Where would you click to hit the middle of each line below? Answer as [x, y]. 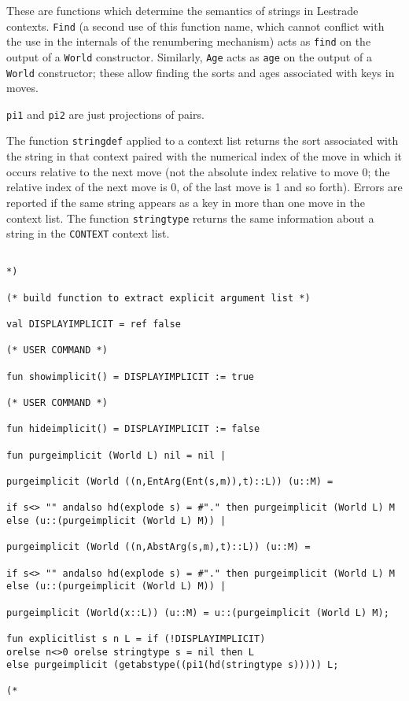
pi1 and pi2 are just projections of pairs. [105, 114]
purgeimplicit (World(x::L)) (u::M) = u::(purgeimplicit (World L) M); [198, 612]
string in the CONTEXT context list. [88, 233]
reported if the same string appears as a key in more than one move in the [186, 202]
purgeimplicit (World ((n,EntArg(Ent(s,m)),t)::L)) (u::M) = [170, 481]
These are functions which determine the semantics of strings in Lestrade [182, 10]
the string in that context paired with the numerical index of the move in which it [204, 156]
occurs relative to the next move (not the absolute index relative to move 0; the [198, 171]
